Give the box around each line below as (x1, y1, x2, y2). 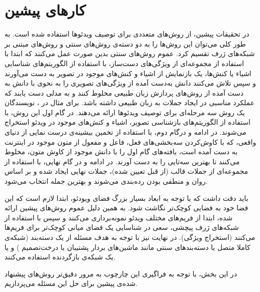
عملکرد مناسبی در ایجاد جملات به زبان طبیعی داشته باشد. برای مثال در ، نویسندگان (4, 97, 255, 108)
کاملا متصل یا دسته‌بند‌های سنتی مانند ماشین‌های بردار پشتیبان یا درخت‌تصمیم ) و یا (4, 241, 250, 252)
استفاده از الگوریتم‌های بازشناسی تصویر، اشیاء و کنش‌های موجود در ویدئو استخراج (4, 117, 250, 127)
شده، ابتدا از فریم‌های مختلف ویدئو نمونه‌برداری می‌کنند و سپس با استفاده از (4, 212, 232, 222)
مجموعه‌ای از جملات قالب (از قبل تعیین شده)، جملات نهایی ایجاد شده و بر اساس (4, 166, 248, 176)
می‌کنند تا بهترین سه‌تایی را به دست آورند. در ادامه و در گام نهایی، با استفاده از (4, 156, 240, 166)
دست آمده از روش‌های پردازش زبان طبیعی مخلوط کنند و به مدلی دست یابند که (4, 87, 244, 98)
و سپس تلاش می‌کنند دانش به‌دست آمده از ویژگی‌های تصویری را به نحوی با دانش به (4, 78, 256, 88)
